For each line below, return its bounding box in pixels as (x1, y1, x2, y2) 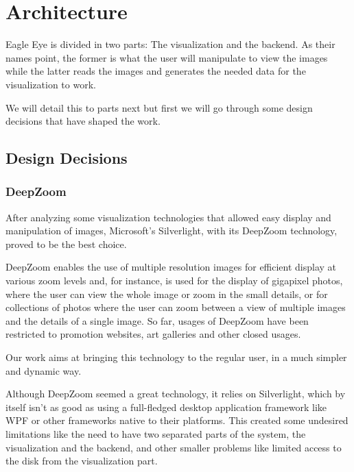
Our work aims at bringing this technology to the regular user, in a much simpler (5, 350, 347, 364)
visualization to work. (5, 77, 96, 91)
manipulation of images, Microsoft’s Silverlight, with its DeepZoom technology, (5, 223, 338, 238)
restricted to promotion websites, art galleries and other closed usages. (5, 327, 301, 341)
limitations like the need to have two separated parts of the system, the (5, 427, 306, 440)
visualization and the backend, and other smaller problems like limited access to (5, 440, 342, 454)
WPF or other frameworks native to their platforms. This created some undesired (5, 413, 349, 427)
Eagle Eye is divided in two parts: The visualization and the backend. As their (5, 37, 335, 51)
